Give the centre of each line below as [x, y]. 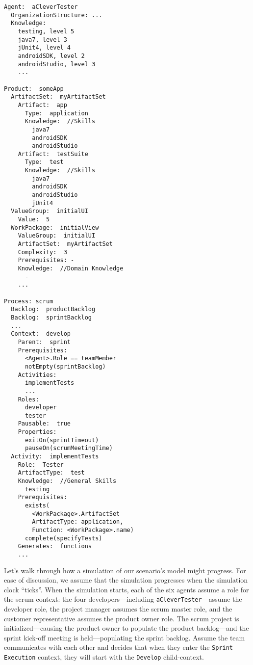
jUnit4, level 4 [44, 48]
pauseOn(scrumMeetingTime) [69, 448]
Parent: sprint [44, 342]
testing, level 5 [46, 31]
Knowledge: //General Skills [67, 481]
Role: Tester [41, 465]
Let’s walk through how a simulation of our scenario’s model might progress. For [125, 570]
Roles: [28, 399]
